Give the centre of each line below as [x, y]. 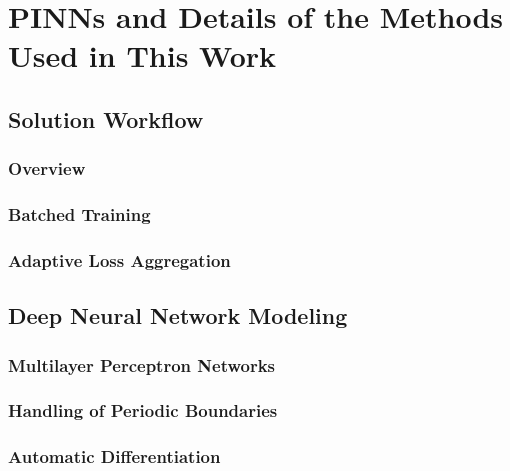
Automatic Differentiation [114, 456]
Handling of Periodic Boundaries [143, 410]
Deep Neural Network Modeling [178, 315]
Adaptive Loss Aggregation [119, 259]
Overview [47, 168]
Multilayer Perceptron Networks [142, 364]
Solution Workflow [106, 118]
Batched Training [79, 214]
